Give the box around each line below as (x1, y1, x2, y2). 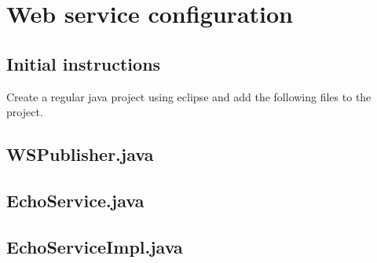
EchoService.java (6, 188, 145, 212)
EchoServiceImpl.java (6, 234, 183, 258)
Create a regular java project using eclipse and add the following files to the (6, 88, 372, 104)
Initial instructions (6, 51, 161, 75)
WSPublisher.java (6, 142, 154, 166)
